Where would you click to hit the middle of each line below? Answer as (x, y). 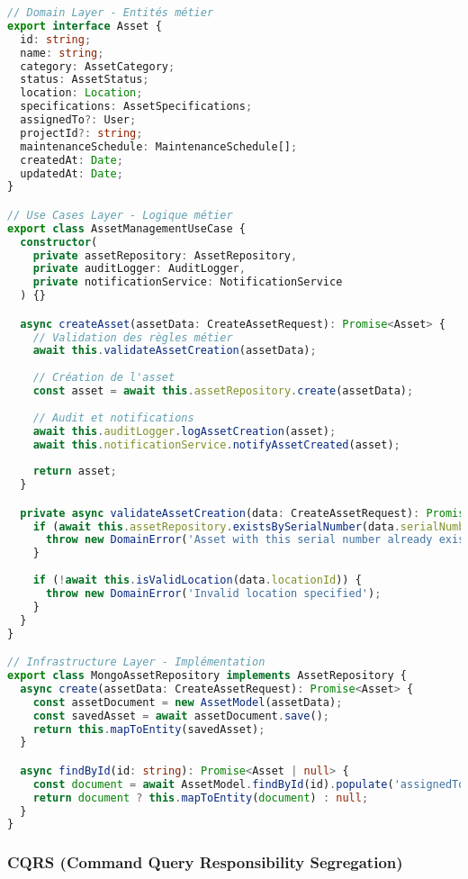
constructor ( (59, 242)
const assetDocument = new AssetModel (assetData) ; (188, 702)
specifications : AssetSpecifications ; (136, 107)
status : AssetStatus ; (85, 80)
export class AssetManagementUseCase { (126, 228)
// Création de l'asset (104, 378)
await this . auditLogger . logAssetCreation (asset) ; (184, 431)
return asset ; (75, 471)
